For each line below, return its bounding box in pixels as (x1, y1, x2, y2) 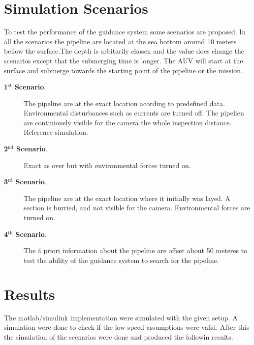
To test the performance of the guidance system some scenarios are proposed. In (4, 27, 246, 37)
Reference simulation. (24, 127, 88, 137)
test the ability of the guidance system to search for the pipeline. (24, 255, 219, 265)
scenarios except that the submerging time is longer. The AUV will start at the (4, 55, 243, 65)
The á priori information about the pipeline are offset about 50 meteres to (24, 245, 248, 256)
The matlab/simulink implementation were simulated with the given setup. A (4, 312, 238, 322)
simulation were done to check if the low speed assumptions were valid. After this (4, 322, 250, 332)
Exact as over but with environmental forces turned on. (24, 160, 191, 170)
